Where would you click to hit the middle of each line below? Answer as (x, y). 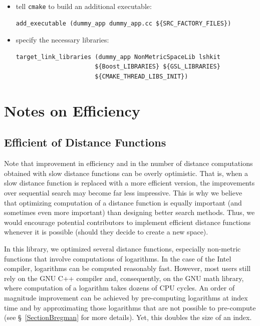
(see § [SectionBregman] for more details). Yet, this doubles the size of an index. (128, 317)
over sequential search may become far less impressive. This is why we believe (123, 192)
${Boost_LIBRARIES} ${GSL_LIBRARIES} (158, 67)
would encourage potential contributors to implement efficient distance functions (127, 222)
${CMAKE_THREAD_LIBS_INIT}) (142, 77)
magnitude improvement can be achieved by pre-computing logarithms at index (126, 297)
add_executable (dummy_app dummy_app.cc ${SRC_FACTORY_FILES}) (123, 23)
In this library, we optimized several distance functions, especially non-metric (122, 248)
